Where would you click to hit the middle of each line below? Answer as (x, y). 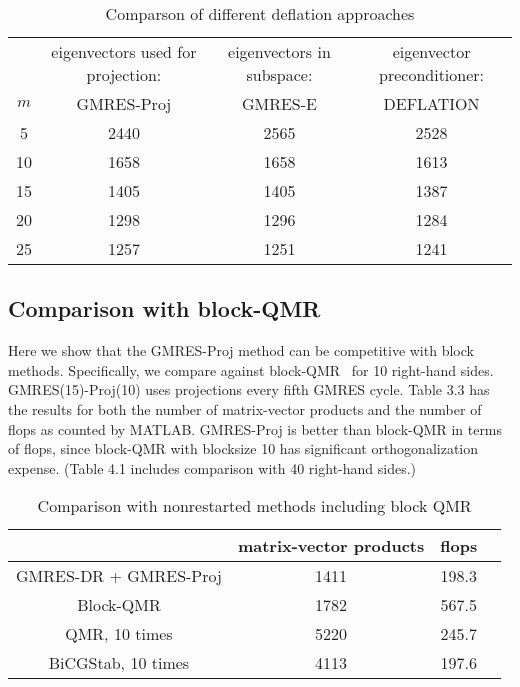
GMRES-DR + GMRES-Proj (119, 576)
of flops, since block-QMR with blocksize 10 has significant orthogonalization (243, 448)
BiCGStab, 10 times (119, 663)
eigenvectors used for (124, 51)
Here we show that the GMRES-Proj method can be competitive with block (241, 350)
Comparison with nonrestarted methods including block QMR (254, 506)
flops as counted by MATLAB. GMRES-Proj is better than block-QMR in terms (255, 428)
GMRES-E (279, 103)
